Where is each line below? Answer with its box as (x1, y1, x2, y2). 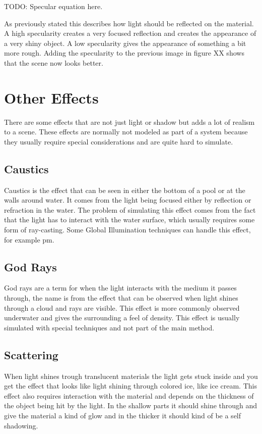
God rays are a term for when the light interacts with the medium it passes (4, 282, 237, 293)
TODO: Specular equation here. (4, 1, 103, 11)
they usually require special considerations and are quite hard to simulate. (4, 136, 233, 147)
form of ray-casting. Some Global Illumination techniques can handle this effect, (4, 224, 251, 235)
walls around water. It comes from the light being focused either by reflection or (4, 195, 251, 205)
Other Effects (4, 87, 99, 108)
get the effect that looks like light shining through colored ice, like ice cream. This (4, 380, 257, 391)
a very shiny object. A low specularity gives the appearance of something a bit (4, 37, 246, 48)
